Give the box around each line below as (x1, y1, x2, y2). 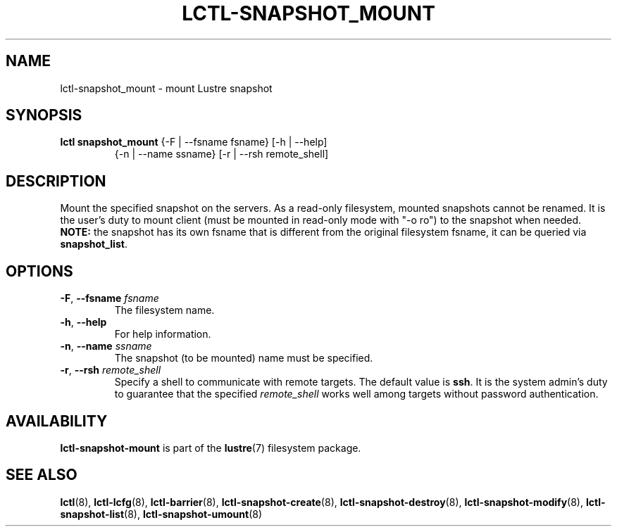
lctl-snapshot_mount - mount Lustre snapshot (60, 82, 273, 94)
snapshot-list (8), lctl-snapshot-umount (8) (60, 507, 263, 520)
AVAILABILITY (6, 412, 108, 430)
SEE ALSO (6, 466, 77, 484)
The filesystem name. (114, 304, 215, 317)
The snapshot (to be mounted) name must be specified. (114, 352, 373, 365)
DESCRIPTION (6, 172, 106, 190)
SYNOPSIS (6, 106, 82, 125)
